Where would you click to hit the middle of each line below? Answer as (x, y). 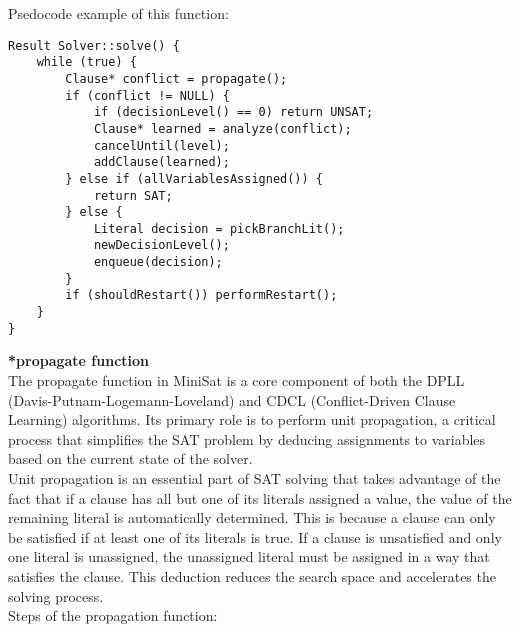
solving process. (56, 595)
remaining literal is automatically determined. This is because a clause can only (252, 517)
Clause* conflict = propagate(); (176, 78)
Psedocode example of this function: (118, 13)
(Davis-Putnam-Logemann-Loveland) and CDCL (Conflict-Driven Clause (232, 399)
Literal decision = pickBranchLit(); (219, 228)
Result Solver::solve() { (94, 45)
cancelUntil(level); (161, 145)
